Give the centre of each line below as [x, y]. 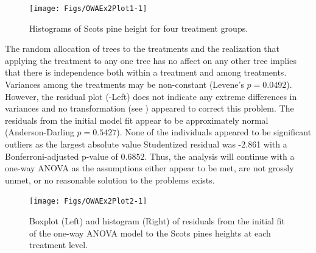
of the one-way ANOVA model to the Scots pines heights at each [150, 233]
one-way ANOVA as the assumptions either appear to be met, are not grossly [149, 168]
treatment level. [59, 245]
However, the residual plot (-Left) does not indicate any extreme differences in [151, 96]
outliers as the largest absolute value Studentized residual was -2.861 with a [146, 144]
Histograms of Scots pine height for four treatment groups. [139, 28]
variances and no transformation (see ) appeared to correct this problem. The [149, 108]
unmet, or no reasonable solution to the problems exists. [110, 180]
